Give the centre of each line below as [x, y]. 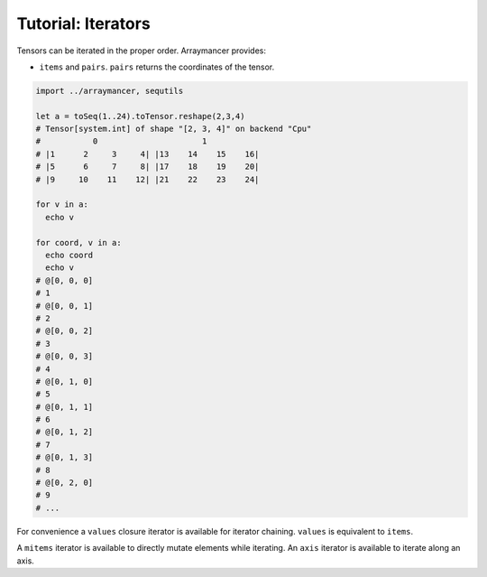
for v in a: [62, 205]
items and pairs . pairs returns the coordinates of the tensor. [157, 67]
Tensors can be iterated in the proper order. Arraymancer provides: [141, 51]
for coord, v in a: [78, 242]
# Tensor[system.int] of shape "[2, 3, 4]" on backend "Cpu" [174, 129]
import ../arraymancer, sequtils [110, 91]
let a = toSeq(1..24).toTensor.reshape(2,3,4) [140, 116]
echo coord [69, 255]
